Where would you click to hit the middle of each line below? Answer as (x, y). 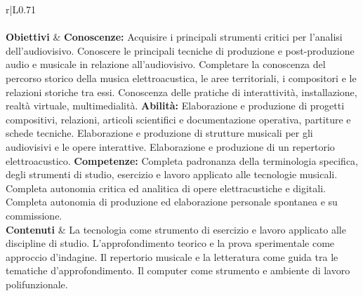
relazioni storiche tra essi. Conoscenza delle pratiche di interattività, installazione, (181, 92)
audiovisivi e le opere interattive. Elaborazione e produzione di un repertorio (170, 146)
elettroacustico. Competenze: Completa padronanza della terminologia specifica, (182, 160)
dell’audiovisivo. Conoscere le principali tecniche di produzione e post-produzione (180, 50)
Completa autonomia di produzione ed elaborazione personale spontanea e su (172, 202)
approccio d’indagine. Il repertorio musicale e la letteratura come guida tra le (172, 256)
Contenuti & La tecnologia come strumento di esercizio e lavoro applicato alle (176, 229)
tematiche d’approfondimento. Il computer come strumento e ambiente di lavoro (178, 270)
